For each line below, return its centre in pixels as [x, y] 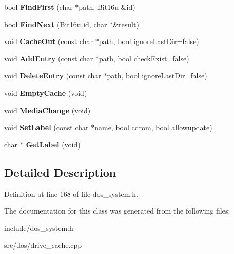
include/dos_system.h [39, 228]
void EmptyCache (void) [46, 92]
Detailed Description [60, 172]
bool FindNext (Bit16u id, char [56, 24]
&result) [126, 24]
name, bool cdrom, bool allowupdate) [153, 127]
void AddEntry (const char [49, 58]
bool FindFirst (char [38, 7]
